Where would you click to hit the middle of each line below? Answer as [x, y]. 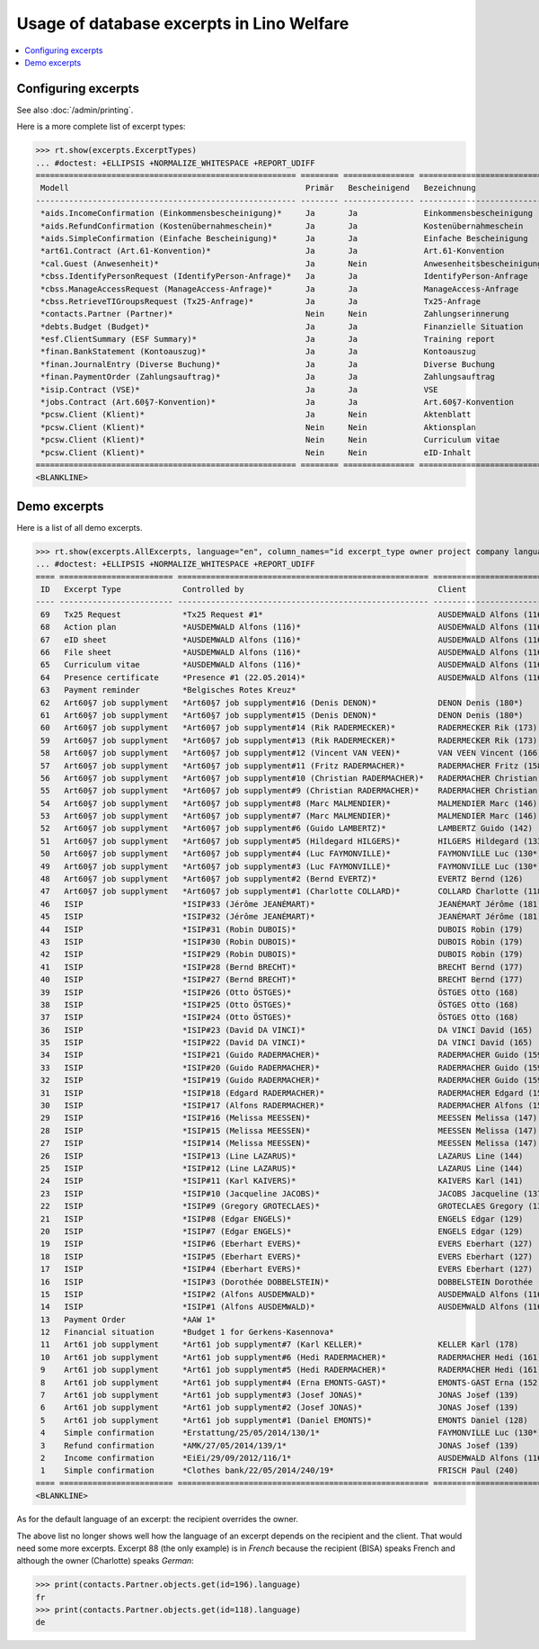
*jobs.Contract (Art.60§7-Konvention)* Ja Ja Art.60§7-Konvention [277, 402]
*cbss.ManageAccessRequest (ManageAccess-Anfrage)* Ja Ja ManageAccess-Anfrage [280, 289]
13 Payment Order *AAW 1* [128, 1319]
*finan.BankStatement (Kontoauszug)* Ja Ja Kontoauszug [258, 352]
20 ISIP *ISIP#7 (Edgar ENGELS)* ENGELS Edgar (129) [282, 1231]
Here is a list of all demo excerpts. [80, 527]
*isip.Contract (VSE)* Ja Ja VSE [240, 390]
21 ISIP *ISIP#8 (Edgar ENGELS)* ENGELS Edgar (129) [282, 1219]
